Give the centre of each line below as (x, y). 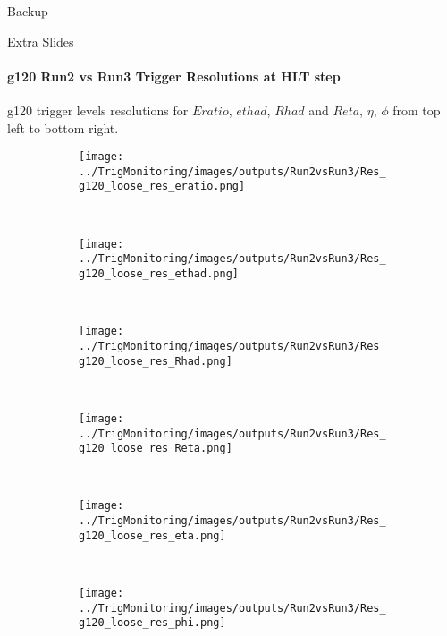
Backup (28, 11)
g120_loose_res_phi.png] (152, 623)
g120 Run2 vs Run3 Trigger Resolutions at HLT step (174, 76)
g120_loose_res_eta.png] (152, 535)
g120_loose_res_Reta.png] (156, 449)
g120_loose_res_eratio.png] (162, 187)
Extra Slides (41, 41)
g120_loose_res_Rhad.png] (156, 361)
